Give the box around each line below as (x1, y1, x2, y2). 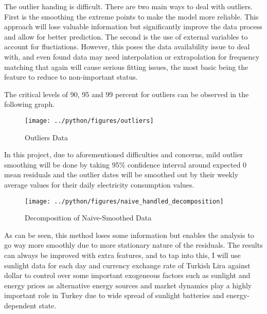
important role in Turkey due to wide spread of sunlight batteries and (4, 290, 224, 301)
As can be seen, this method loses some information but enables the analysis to (4, 229, 254, 240)
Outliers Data (25, 132, 68, 142)
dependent (4, 300, 37, 310)
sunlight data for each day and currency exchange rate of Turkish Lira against (4, 260, 251, 270)
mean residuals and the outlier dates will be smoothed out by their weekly (4, 169, 239, 180)
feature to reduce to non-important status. (4, 71, 138, 82)
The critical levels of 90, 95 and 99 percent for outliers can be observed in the (4, 88, 249, 99)
